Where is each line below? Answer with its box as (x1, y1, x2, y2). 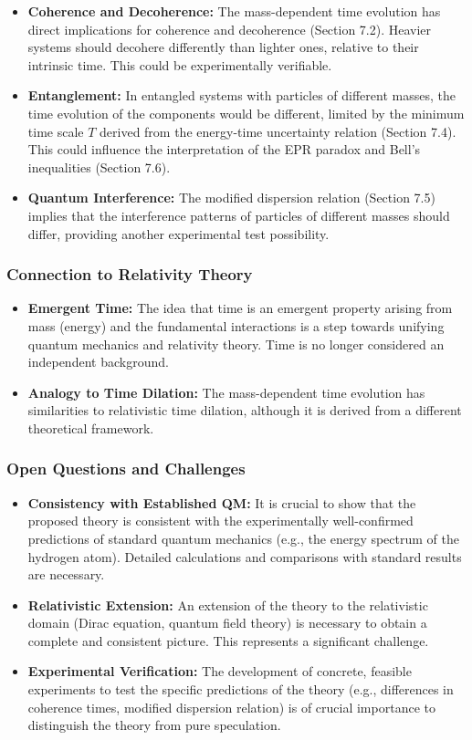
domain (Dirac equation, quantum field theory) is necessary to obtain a (27, 613, 427, 632)
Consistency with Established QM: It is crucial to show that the (27, 493, 416, 512)
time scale (27, 121, 84, 141)
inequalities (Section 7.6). (27, 157, 171, 176)
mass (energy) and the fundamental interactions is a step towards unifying (27, 316, 445, 335)
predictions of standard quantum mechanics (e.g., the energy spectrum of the (27, 528, 459, 547)
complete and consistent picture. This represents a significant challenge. (27, 631, 429, 650)
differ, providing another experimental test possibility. (27, 224, 330, 243)
